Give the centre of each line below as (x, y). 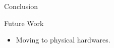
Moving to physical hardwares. (63, 40)
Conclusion (21, 6)
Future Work (24, 23)
